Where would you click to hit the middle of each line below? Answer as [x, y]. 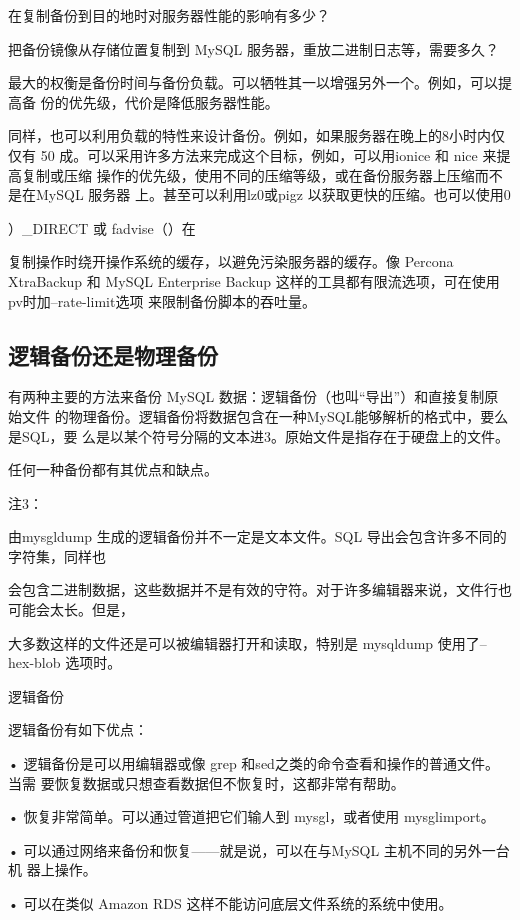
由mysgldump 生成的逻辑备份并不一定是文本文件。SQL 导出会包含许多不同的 [257, 536]
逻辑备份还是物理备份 [113, 354]
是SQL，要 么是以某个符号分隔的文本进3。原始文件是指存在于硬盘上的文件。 [259, 435]
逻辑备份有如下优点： [78, 729]
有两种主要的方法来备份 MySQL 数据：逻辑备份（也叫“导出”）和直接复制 [246, 396]
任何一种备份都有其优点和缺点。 [113, 469]
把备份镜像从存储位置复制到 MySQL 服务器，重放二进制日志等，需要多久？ [253, 48]
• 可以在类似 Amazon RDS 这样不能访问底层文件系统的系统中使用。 [230, 903]
